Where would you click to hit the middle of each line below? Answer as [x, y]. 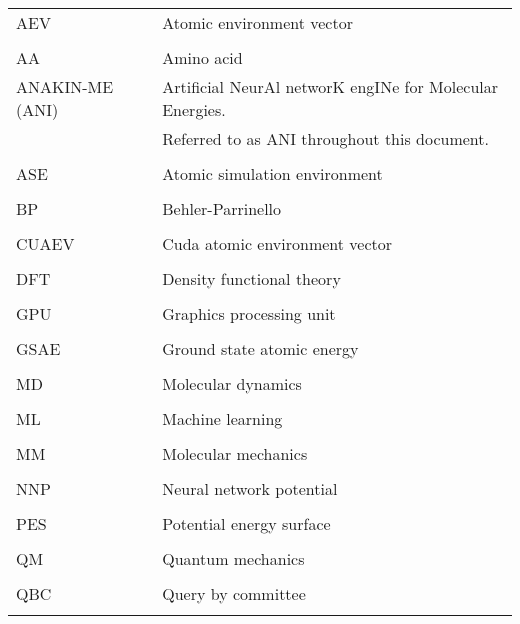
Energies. [194, 109]
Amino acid [202, 57]
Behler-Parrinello [222, 208]
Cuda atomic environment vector [277, 243]
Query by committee [234, 593]
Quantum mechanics [233, 558]
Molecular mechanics [235, 453]
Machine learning [222, 418]
